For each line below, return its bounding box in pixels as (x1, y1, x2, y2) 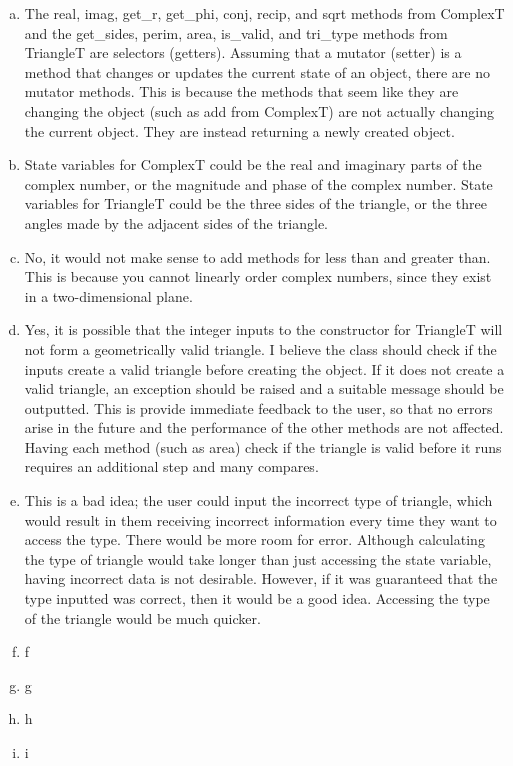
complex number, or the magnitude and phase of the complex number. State (24, 173, 493, 194)
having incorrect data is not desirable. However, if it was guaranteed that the (24, 568, 498, 589)
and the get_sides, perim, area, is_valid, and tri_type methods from (24, 22, 448, 43)
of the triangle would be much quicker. (24, 607, 261, 628)
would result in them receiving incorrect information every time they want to (24, 509, 497, 530)
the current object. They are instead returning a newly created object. (24, 120, 455, 141)
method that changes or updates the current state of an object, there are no (24, 61, 490, 82)
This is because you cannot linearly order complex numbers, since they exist (24, 266, 492, 287)
